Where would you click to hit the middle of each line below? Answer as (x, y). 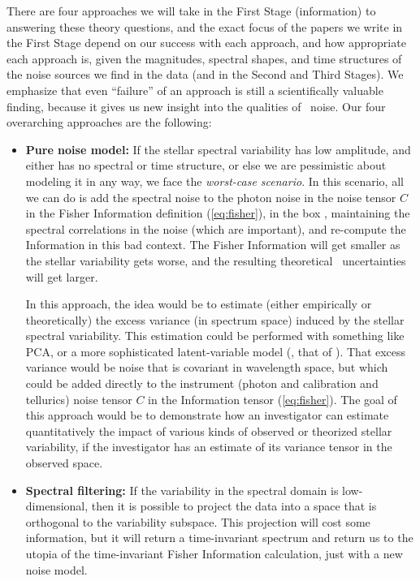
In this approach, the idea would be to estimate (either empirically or (199, 304)
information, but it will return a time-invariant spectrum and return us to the (219, 538)
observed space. (64, 463)
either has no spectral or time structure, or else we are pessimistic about (206, 165)
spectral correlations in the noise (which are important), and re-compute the (216, 228)
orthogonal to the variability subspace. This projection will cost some (198, 521)
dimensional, (57, 506)
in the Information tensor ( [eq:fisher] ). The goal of (273, 399)
